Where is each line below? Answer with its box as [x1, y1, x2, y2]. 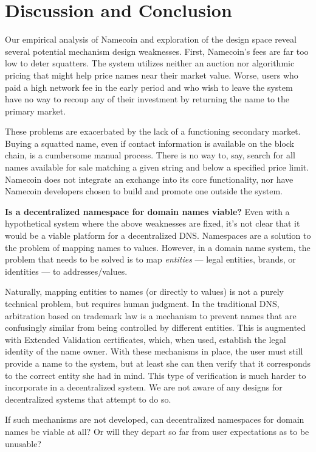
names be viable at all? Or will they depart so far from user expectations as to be [5, 425, 309, 437]
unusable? [5, 437, 41, 450]
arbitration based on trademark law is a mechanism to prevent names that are [5, 309, 297, 322]
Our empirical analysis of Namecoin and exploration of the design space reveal [5, 33, 297, 46]
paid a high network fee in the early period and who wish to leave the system [5, 80, 293, 93]
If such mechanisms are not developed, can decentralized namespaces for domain [5, 413, 304, 426]
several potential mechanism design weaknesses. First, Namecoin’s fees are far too [5, 44, 309, 57]
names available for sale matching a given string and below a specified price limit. [5, 161, 309, 174]
